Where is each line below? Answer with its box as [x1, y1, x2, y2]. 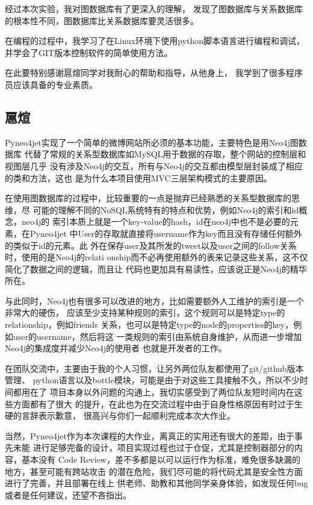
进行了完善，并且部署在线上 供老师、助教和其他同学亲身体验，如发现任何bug [5, 477, 308, 489]
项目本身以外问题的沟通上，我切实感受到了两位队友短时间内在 [49, 386, 294, 398]
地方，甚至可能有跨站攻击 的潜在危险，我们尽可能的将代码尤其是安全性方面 [5, 465, 303, 477]
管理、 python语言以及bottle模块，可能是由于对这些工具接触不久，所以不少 [5, 374, 300, 386]
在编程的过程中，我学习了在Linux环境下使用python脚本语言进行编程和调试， [5, 34, 305, 47]
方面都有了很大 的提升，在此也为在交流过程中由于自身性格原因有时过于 [13, 397, 294, 410]
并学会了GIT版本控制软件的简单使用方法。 [5, 46, 173, 58]
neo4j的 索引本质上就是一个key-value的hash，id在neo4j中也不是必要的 [21, 215, 290, 228]
